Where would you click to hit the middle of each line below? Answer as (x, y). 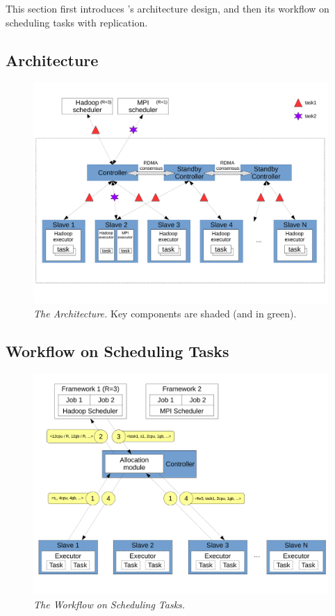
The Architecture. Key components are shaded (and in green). (165, 313)
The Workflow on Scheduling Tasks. (109, 604)
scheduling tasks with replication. (77, 22)
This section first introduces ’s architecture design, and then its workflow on (167, 8)
